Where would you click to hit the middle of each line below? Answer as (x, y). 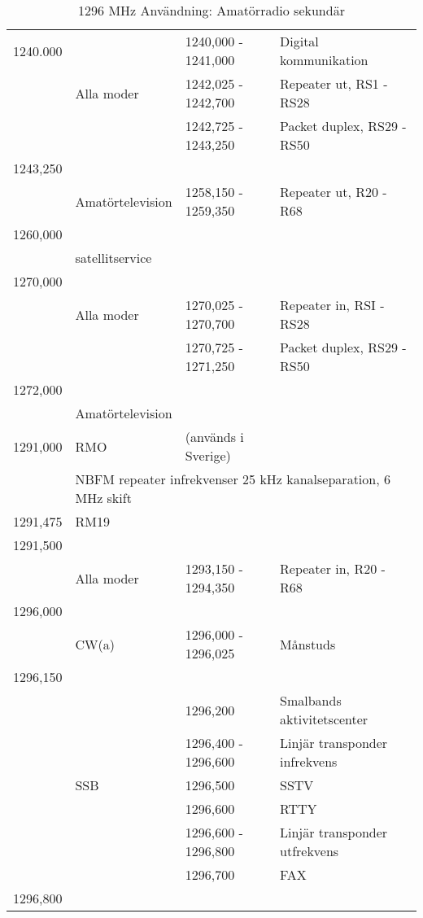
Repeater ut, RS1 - (334, 83)
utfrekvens (310, 851)
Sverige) (208, 455)
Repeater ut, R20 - (334, 192)
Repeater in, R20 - (333, 568)
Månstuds (308, 644)
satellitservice (113, 258)
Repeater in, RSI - (332, 305)
